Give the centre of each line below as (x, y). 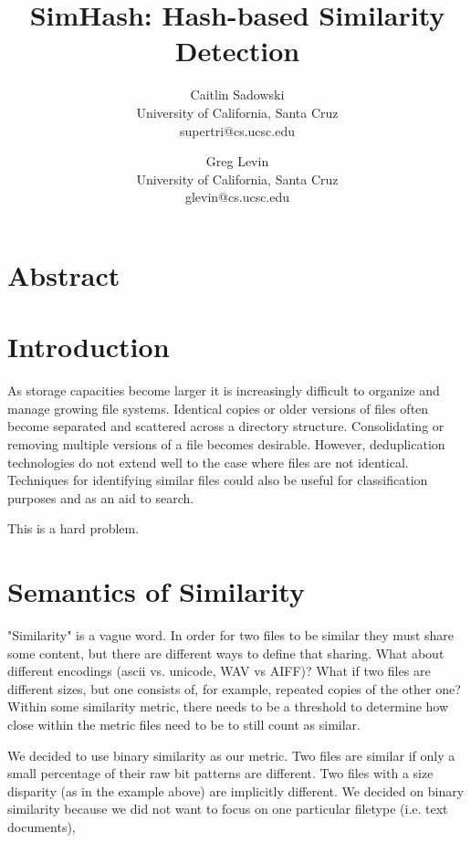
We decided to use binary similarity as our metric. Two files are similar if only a (231, 755)
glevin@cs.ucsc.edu (237, 197)
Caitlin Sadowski (237, 95)
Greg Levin (237, 161)
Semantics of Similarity (156, 591)
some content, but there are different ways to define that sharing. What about (226, 653)
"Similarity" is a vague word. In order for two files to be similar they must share (231, 635)
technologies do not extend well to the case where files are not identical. (208, 462)
